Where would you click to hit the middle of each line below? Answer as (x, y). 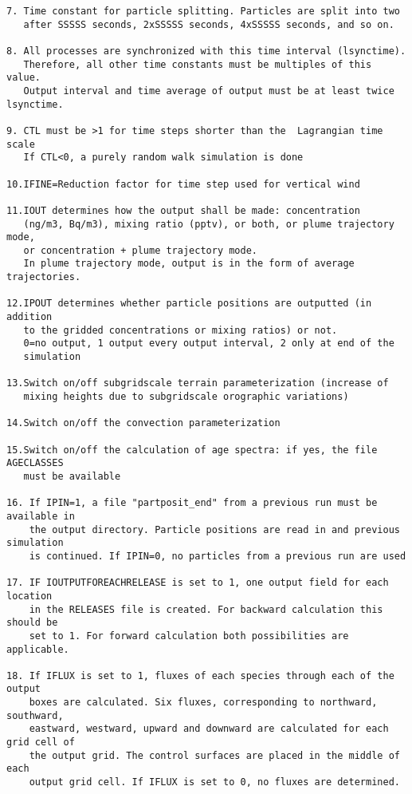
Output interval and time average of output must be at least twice (209, 91)
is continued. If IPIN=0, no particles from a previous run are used (218, 556)
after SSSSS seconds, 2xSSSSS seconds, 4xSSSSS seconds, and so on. (209, 24)
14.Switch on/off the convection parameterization (143, 423)
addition (29, 317)
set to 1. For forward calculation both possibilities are (189, 636)
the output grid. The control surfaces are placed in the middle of (214, 755)
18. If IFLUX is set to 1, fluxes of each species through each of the (200, 675)
